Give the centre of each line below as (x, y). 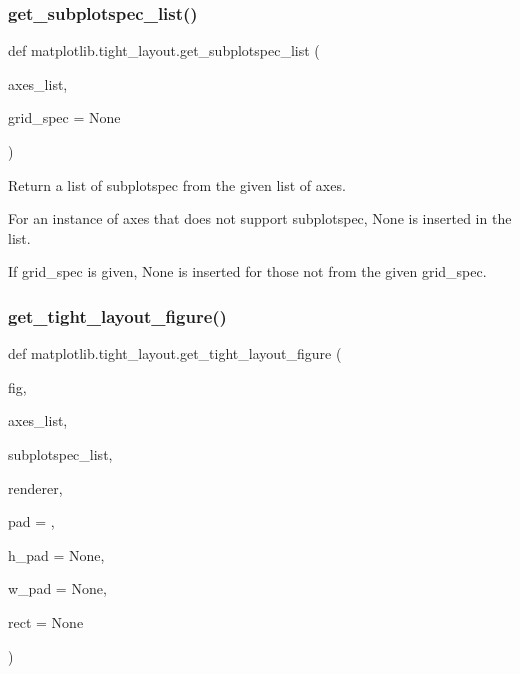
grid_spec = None (64, 117)
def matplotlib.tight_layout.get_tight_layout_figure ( (175, 353)
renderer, (35, 487)
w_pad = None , (57, 588)
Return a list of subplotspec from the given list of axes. (177, 184)
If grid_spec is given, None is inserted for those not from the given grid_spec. (247, 271)
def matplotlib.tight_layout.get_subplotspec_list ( (164, 50)
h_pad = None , (56, 554)
